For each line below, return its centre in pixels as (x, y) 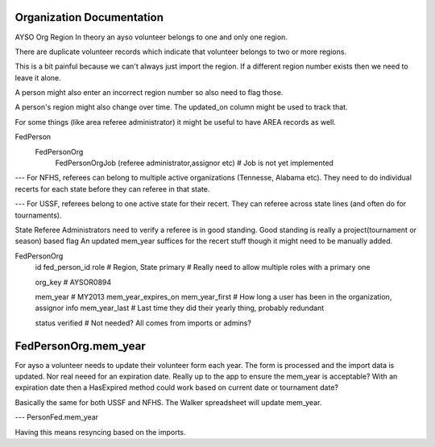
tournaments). (38, 215)
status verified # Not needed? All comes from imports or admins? (143, 323)
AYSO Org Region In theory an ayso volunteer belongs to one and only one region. (151, 37)
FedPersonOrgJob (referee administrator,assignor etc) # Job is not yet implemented (195, 163)
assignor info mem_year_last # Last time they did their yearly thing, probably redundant (180, 308)
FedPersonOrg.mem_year (81, 346)
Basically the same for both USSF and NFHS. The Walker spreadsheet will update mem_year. (168, 402)
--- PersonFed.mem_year (57, 417)
